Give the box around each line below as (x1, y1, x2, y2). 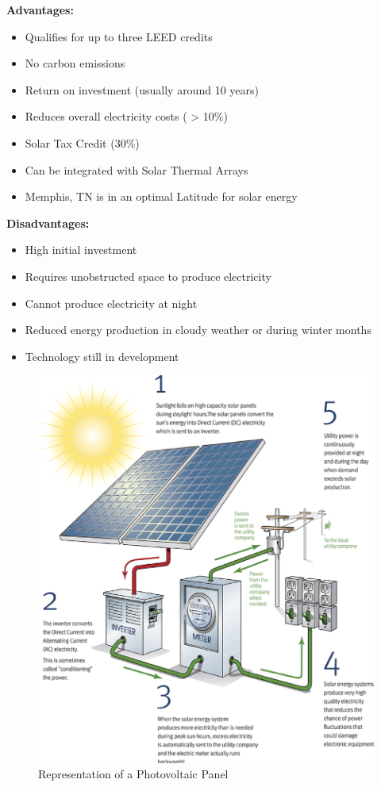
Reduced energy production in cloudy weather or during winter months (25, 321, 371, 338)
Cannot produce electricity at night (25, 294, 198, 311)
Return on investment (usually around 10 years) (25, 81, 259, 98)
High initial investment (25, 241, 137, 258)
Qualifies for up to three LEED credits (25, 28, 213, 44)
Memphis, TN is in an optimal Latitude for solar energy (25, 188, 298, 205)
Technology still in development (25, 347, 179, 364)
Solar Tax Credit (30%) (25, 134, 140, 151)
